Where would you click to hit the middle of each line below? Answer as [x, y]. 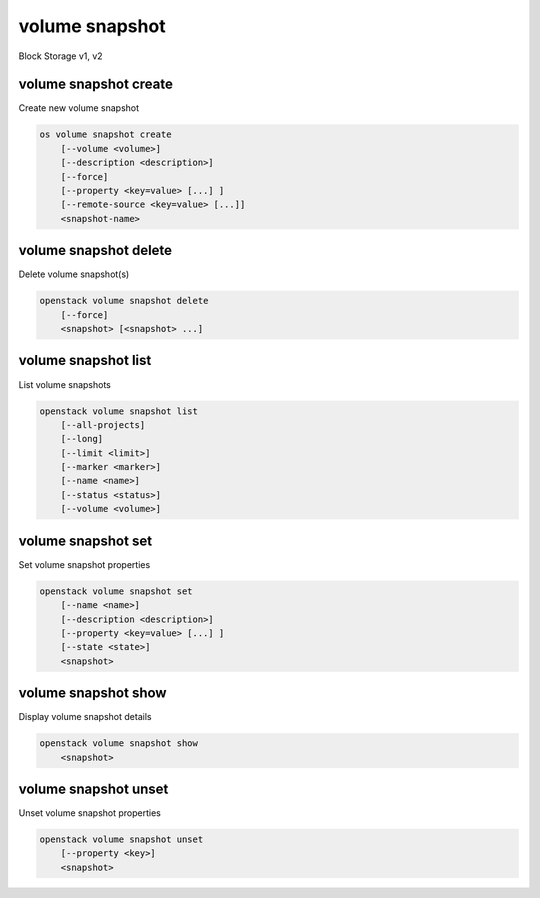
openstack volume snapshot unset [121, 839]
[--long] [82, 439]
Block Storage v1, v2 [61, 56]
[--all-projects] [103, 424]
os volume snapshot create [105, 134]
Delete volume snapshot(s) [74, 274]
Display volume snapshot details [85, 717]
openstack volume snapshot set [116, 591]
